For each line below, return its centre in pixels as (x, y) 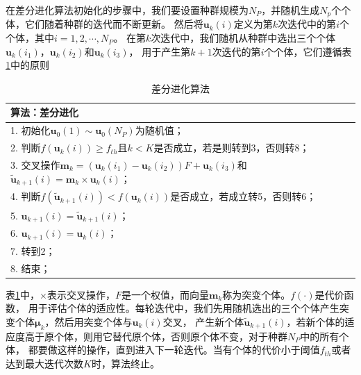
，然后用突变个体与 (89, 322)
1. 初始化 (31, 130)
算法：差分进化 (44, 112)
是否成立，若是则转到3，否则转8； (232, 148)
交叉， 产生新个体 (203, 322)
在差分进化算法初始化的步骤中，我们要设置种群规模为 (127, 10)
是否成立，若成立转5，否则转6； (243, 196)
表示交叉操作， (81, 294)
